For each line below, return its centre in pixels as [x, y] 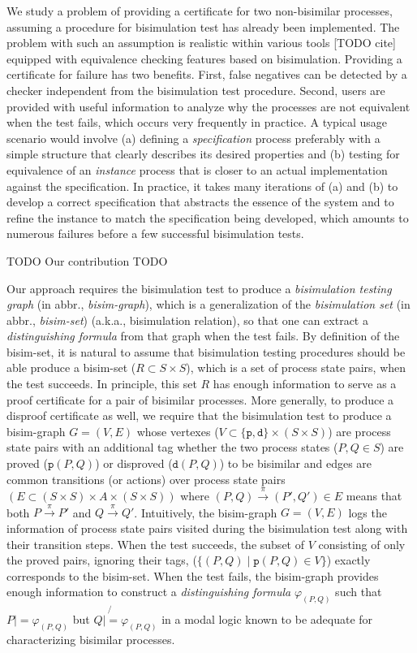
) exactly [348, 560]
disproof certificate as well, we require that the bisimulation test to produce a [199, 415]
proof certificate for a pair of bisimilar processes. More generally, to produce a [200, 399]
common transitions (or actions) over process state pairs [146, 479]
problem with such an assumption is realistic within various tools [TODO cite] [201, 43]
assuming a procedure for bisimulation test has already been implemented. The [203, 26]
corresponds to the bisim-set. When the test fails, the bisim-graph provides [193, 575]
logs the [368, 512]
